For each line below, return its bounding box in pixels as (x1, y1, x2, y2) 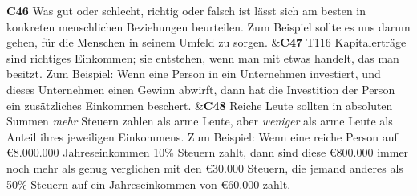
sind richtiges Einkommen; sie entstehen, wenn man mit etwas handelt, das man (6, 49, 399, 66)
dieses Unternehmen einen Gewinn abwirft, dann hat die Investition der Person (6, 80, 395, 97)
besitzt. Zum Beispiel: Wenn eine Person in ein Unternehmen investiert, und (6, 65, 381, 82)
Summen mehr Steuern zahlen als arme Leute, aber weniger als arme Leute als (6, 112, 393, 129)
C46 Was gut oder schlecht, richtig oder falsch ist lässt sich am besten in (6, 2, 366, 18)
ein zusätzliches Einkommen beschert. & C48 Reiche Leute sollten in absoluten (6, 96, 393, 113)
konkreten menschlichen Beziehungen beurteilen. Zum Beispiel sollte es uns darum (6, 18, 411, 35)
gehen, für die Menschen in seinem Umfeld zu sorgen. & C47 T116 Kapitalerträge (6, 34, 407, 51)
